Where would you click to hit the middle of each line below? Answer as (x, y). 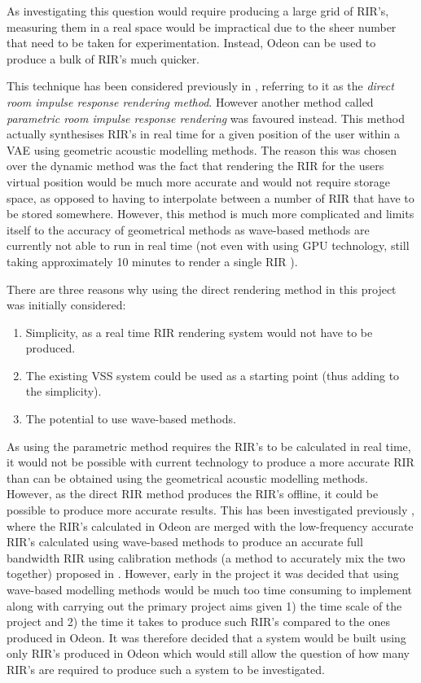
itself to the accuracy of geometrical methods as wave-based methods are (188, 229)
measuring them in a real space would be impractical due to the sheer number (202, 26)
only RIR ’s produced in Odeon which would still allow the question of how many (208, 653)
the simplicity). (64, 391)
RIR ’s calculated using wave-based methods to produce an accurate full (185, 542)
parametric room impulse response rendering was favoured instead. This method (206, 118)
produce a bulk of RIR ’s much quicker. (103, 58)
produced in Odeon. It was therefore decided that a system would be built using (206, 637)
